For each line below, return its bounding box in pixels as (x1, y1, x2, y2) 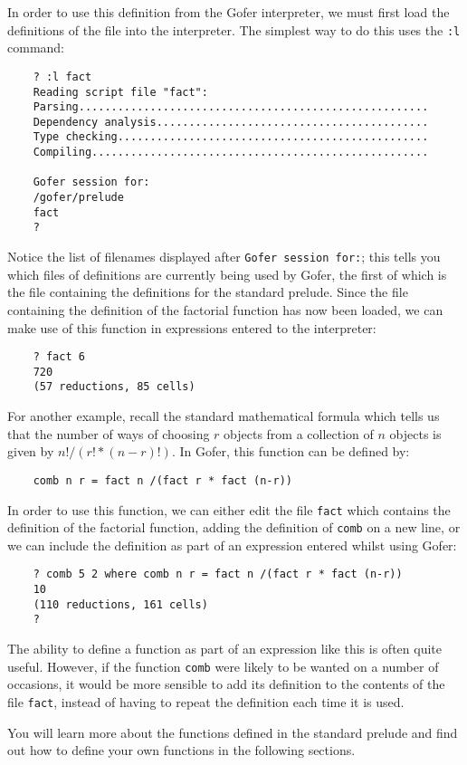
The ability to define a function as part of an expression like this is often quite (7, 639, 442, 658)
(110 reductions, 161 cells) (33, 598, 208, 611)
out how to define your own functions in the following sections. (7, 741, 356, 760)
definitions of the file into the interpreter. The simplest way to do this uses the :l (7, 20, 461, 39)
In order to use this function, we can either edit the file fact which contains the (7, 500, 451, 519)
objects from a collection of (224, 424, 374, 443)
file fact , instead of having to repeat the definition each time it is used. (7, 692, 405, 711)
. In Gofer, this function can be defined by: (171, 442, 410, 461)
